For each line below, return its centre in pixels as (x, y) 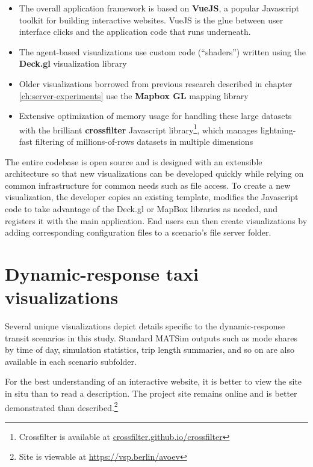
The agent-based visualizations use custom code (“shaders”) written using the (163, 51)
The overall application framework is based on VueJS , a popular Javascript (159, 8)
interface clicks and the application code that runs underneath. (135, 32)
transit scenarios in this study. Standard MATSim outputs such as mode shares (151, 337)
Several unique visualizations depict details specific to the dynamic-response (145, 326)
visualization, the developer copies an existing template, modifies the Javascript (152, 197)
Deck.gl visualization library (73, 63)
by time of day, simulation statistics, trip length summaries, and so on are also (150, 349)
